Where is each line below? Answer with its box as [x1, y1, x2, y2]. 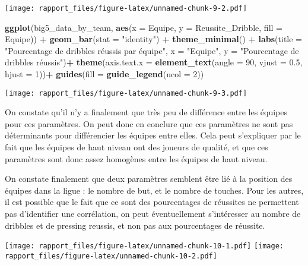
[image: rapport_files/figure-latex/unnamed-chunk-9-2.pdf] [5, 4, 247, 12]
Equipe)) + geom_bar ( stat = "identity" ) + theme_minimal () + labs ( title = [5, 33, 303, 45]
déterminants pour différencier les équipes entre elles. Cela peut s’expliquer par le [5, 129, 301, 141]
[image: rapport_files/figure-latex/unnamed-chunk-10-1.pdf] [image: [5, 242, 284, 251]
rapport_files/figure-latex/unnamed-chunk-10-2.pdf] [5, 251, 217, 260]
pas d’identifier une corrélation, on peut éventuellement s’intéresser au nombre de [5, 207, 301, 220]
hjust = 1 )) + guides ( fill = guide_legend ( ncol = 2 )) [5, 68, 204, 80]
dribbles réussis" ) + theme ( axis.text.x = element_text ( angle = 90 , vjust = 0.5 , [5, 56, 303, 68]
